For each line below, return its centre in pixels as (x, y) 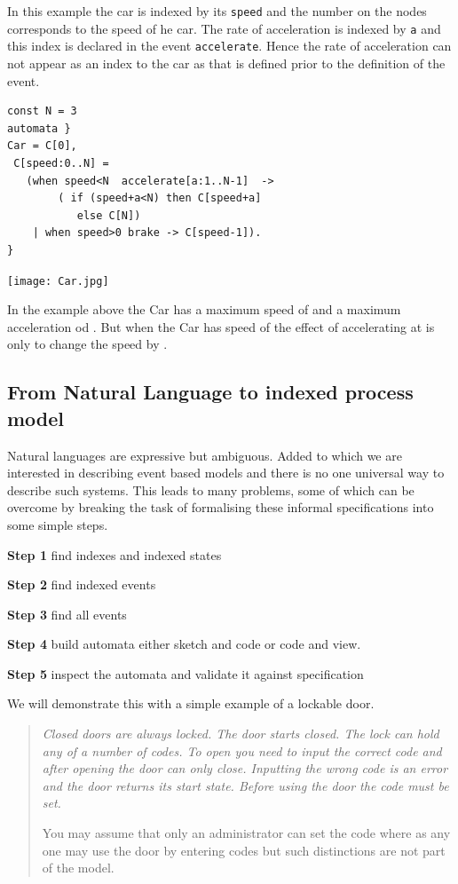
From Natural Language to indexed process (210, 392)
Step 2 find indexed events (82, 584)
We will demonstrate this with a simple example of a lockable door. (191, 703)
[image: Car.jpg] (58, 281)
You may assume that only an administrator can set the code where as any (246, 833)
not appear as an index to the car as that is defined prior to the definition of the (226, 63)
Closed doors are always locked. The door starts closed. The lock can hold (241, 734)
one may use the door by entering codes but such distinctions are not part (244, 850)
